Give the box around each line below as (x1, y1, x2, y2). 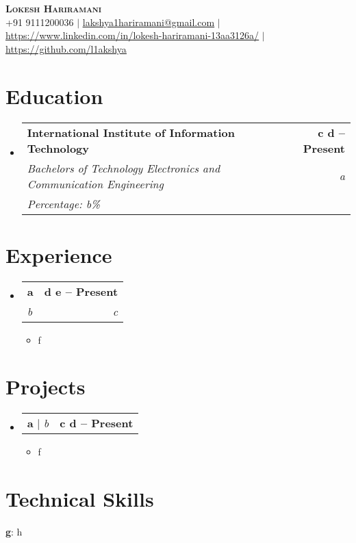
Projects (5, 372, 86, 401)
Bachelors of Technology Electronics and (27, 160, 220, 176)
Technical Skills (5, 485, 154, 513)
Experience (5, 240, 112, 268)
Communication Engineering (27, 175, 164, 192)
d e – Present (44, 283, 118, 299)
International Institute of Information (27, 124, 235, 140)
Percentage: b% (27, 195, 101, 212)
